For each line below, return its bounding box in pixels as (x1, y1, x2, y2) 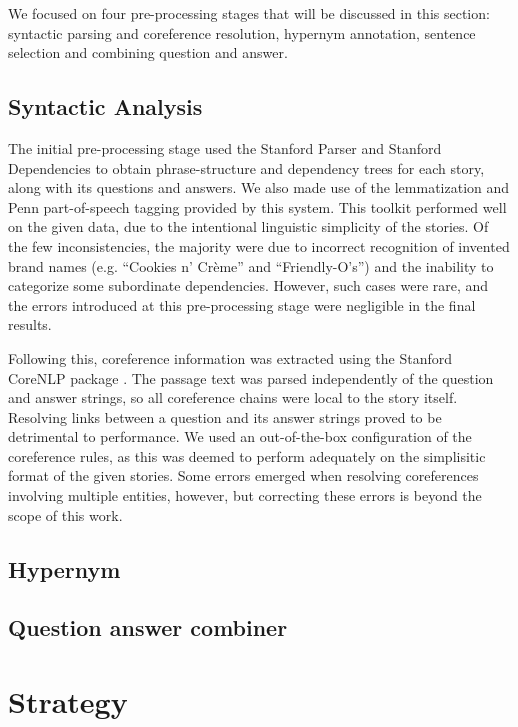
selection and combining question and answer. (8, 42, 288, 63)
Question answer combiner (8, 612, 288, 643)
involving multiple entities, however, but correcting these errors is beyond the (8, 485, 482, 506)
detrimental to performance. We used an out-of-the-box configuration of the (8, 426, 472, 447)
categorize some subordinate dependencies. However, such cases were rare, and (8, 275, 489, 296)
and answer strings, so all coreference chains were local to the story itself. (8, 387, 458, 408)
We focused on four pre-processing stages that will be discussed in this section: (8, 3, 490, 23)
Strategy (8, 681, 128, 722)
